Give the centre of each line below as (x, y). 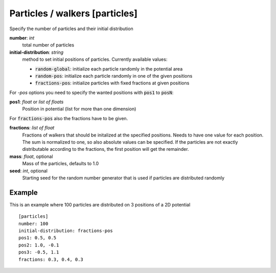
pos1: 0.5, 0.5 (38, 238)
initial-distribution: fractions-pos (66, 231)
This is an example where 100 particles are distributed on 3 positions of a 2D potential (100, 204)
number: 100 (33, 223)
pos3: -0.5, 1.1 (39, 252)
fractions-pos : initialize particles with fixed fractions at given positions (112, 83)
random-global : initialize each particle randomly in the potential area (109, 69)
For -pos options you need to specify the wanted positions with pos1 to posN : (91, 93)
